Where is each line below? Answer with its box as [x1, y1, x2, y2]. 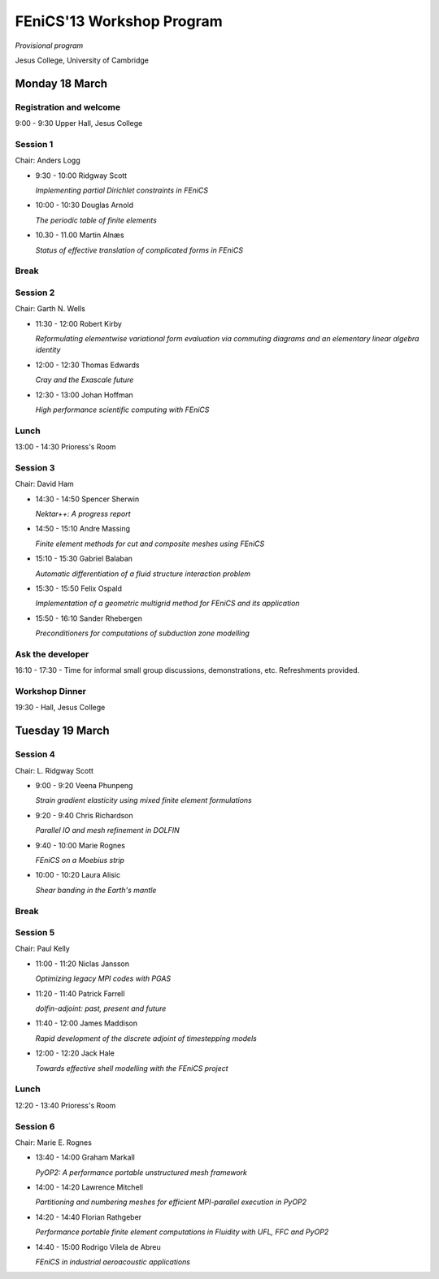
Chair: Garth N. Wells [15, 304, 85, 314]
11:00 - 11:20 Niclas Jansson [35, 959, 130, 969]
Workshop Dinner [15, 686, 87, 697]
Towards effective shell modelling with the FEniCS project [35, 1063, 228, 1073]
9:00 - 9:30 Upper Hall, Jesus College [15, 119, 143, 128]
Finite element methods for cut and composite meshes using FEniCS [35, 539, 265, 548]
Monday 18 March [15, 76, 108, 90]
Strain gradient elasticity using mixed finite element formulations [35, 796, 252, 805]
